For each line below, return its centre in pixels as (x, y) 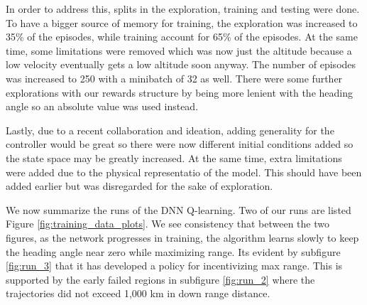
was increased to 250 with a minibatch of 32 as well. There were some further (174, 78)
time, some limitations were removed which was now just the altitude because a (179, 50)
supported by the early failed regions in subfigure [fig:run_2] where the (160, 279)
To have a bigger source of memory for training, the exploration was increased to (182, 22)
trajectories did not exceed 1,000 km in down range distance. (138, 293)
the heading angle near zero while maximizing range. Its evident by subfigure (173, 251)
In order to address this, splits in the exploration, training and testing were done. (183, 9)
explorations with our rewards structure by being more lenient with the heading (179, 92)
